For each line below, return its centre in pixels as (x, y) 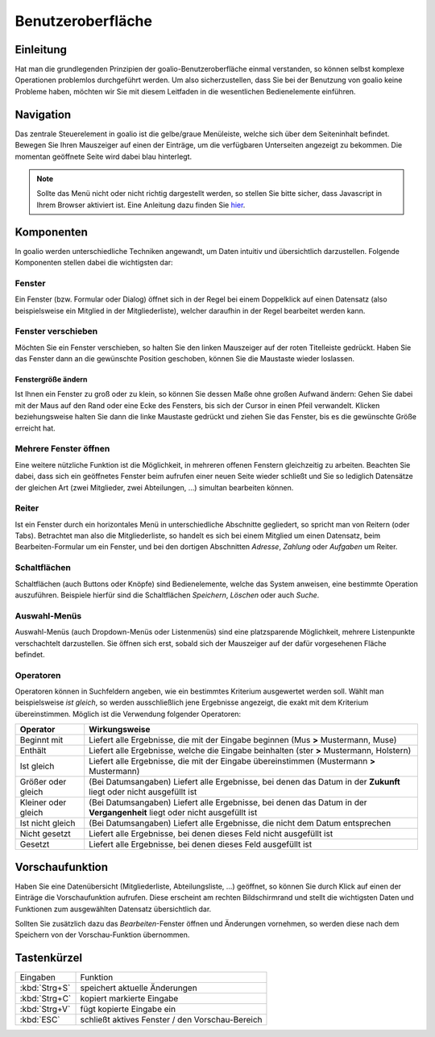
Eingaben (38, 977)
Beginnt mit (41, 740)
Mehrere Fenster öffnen (62, 449)
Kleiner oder (43, 802)
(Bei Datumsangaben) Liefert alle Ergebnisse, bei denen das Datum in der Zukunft (244, 782)
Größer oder (43, 782)
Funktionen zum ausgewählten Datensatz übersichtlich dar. (113, 909)
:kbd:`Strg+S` (45, 988)
